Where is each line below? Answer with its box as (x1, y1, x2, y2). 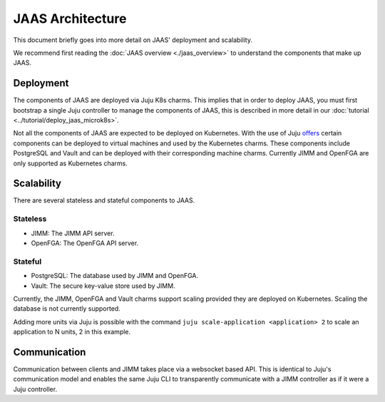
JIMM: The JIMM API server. (31, 229, 115, 237)
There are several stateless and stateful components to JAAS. (13, 196, 195, 205)
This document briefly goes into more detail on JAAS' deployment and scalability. (13, 36, 253, 44)
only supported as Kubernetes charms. (13, 159, 128, 167)
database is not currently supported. (13, 304, 120, 313)
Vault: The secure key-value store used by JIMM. (31, 282, 175, 290)
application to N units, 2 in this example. (13, 328, 131, 336)
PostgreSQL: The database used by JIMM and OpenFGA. (31, 272, 199, 280)
